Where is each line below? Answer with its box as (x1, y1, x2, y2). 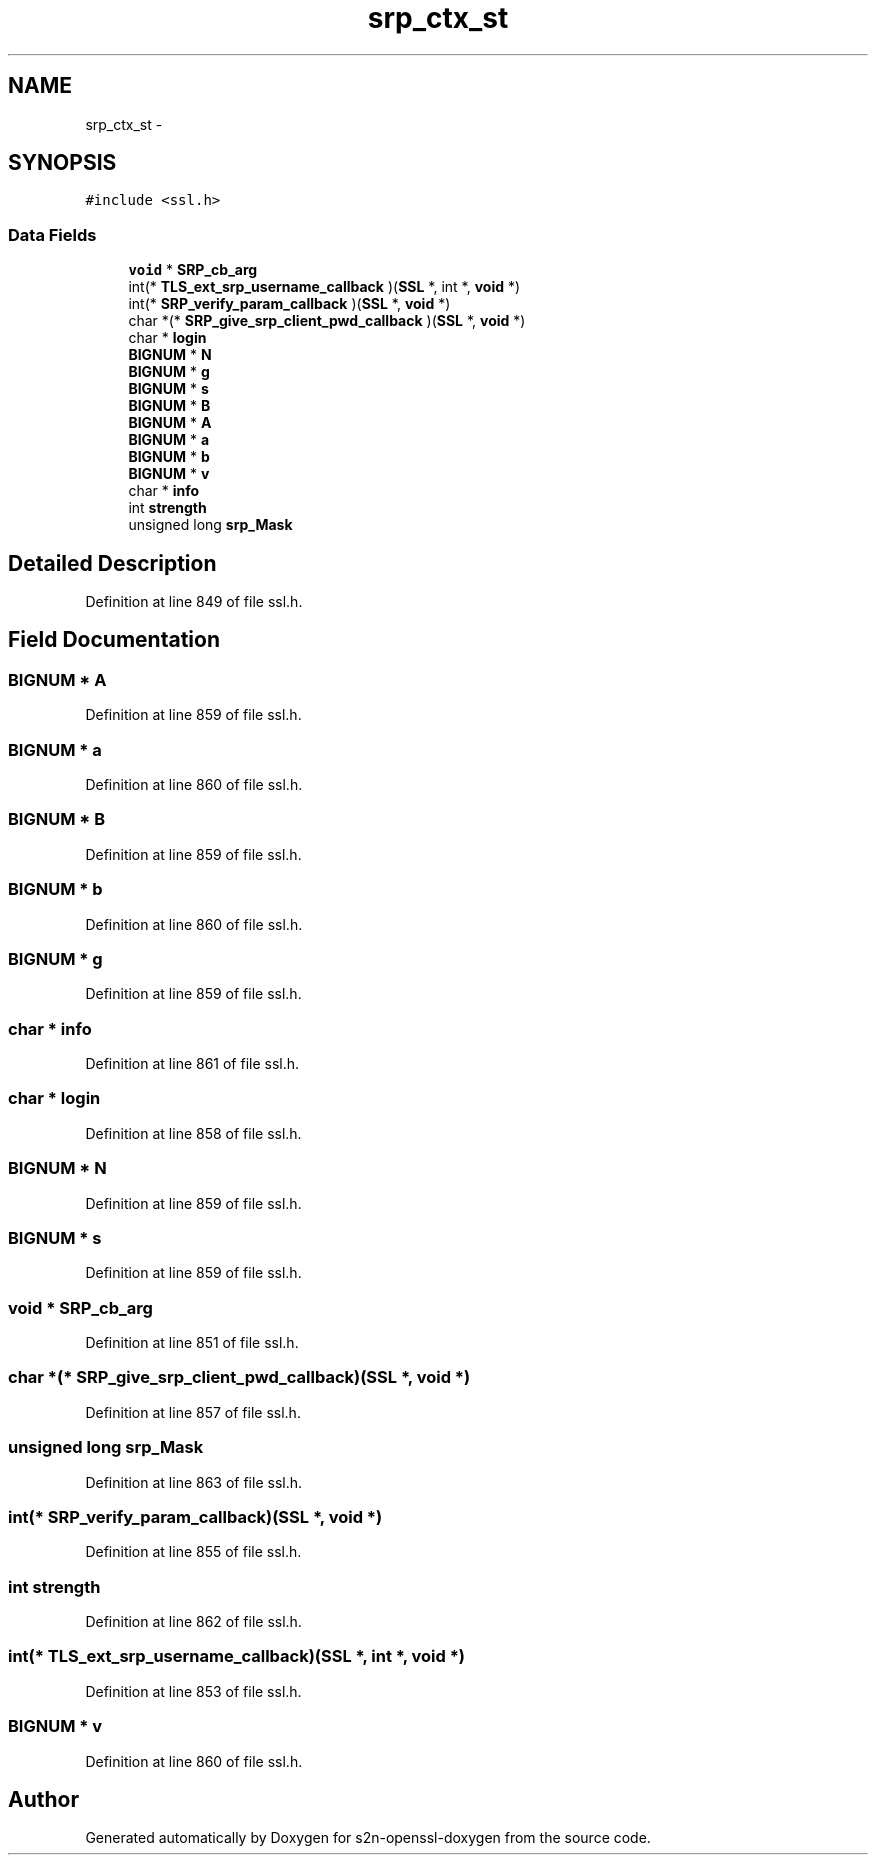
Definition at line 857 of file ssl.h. (85, 1403, 301, 1421)
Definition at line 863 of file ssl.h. (85, 1473, 303, 1491)
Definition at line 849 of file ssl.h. (85, 593, 303, 611)
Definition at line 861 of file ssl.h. (85, 1055, 300, 1072)
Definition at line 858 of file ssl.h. (85, 1124, 302, 1142)
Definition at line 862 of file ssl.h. (85, 1613, 302, 1630)
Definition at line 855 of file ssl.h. (85, 1543, 302, 1561)
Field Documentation (8, 627, 220, 653)
